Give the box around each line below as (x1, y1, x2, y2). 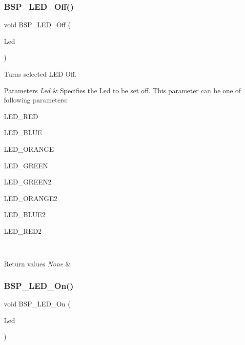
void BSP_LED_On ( (4, 298, 71, 308)
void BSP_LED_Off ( (4, 20, 71, 30)
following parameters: (4, 95, 68, 105)
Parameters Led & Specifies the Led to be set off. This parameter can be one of (4, 85, 241, 95)
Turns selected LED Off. (4, 69, 77, 79)
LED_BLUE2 (4, 209, 46, 220)
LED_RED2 (4, 225, 42, 236)
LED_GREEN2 (4, 177, 52, 187)
